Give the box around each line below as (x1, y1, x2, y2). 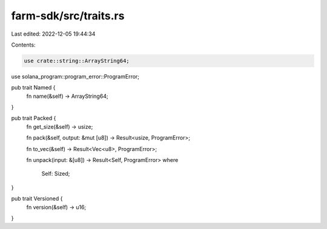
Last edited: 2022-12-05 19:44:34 (11, 30, 96, 37)
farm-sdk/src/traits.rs (11, 9, 125, 22)
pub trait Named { (11, 84, 56, 91)
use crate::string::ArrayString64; (24, 57, 130, 64)
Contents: (11, 41, 36, 48)
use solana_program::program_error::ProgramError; (11, 73, 139, 80)
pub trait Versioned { (11, 195, 63, 202)
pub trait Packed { (11, 115, 56, 122)
